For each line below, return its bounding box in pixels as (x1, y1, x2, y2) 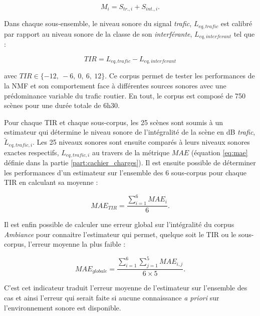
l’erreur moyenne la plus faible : (28, 239, 126, 249)
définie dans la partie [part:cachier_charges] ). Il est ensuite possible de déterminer (4, 157, 256, 168)
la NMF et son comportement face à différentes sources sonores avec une (4, 80, 226, 90)
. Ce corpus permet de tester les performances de (105, 70, 255, 81)
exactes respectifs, (4, 147, 59, 157)
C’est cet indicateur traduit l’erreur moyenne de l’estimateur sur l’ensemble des (4, 282, 247, 293)
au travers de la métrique (92, 147, 170, 157)
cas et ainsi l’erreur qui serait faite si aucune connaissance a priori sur (4, 292, 219, 302)
